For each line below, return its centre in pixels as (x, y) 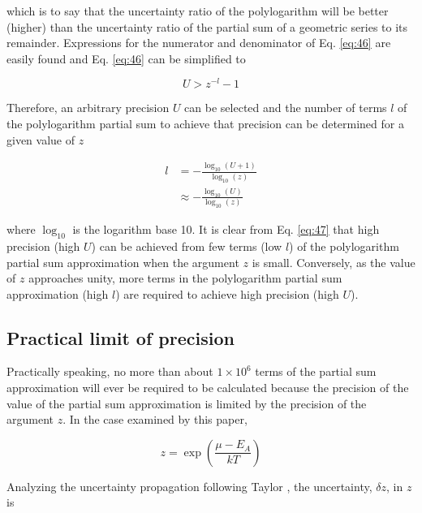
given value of (41, 139)
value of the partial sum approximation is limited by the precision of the (187, 403)
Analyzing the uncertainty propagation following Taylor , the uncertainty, (189, 486)
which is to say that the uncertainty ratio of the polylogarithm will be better (198, 11)
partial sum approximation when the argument (123, 262)
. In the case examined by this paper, (155, 419)
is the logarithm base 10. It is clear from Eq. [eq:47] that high (226, 229)
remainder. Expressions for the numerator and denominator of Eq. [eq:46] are (199, 43)
